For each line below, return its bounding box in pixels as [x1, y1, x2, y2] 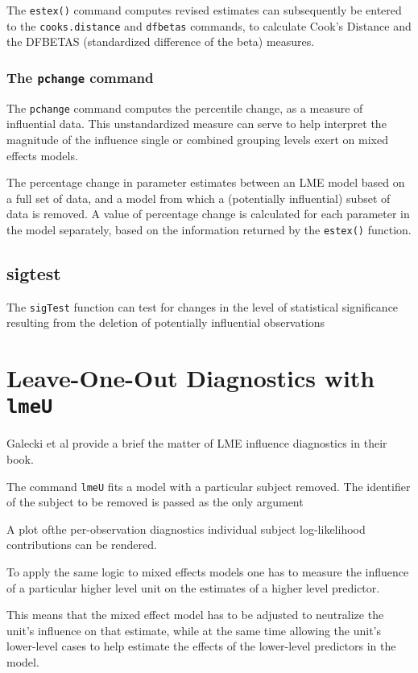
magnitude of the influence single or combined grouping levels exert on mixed [6, 130, 388, 147]
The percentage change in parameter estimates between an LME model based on [6, 174, 405, 191]
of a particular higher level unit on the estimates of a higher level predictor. [6, 579, 380, 596]
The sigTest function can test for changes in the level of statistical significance [6, 298, 399, 315]
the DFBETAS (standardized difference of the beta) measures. [6, 33, 315, 50]
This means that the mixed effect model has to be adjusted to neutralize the [6, 606, 384, 623]
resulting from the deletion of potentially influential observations [6, 314, 325, 331]
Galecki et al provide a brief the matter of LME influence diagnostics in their [6, 435, 387, 452]
